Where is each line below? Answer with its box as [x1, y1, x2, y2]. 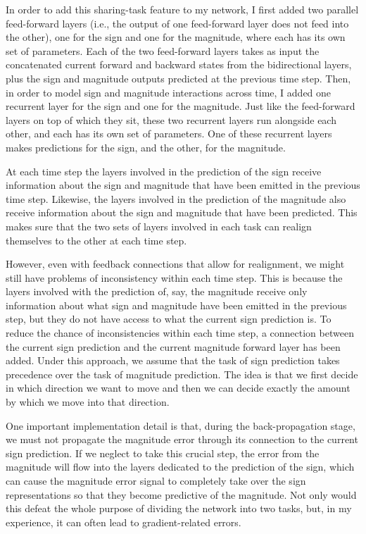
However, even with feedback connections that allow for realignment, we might [6, 256, 345, 271]
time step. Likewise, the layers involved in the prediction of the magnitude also [6, 191, 346, 206]
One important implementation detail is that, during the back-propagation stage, [6, 418, 355, 433]
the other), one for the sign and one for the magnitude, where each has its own [6, 30, 346, 44]
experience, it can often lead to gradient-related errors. [6, 514, 241, 529]
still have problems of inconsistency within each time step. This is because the [6, 270, 343, 285]
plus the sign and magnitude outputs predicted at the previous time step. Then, [6, 70, 351, 85]
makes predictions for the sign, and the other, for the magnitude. [6, 139, 286, 154]
